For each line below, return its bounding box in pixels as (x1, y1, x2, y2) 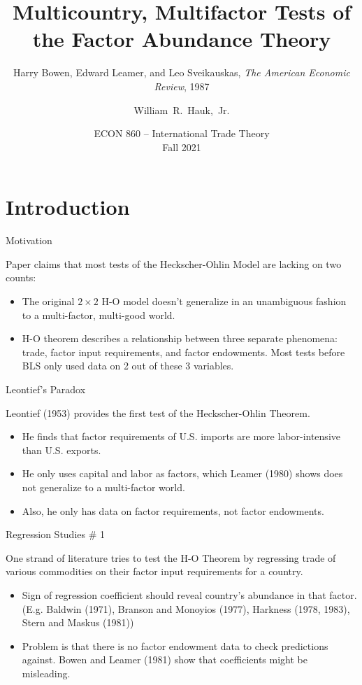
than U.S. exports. (22, 442, 101, 457)
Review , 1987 (154, 78, 210, 93)
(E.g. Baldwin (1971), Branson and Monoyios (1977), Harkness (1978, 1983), (22, 601, 350, 616)
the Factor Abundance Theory (32, 24, 331, 53)
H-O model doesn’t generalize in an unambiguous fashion (101, 294, 347, 308)
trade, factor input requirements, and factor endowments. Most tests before (22, 344, 345, 359)
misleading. (22, 665, 71, 680)
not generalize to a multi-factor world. (22, 479, 185, 494)
